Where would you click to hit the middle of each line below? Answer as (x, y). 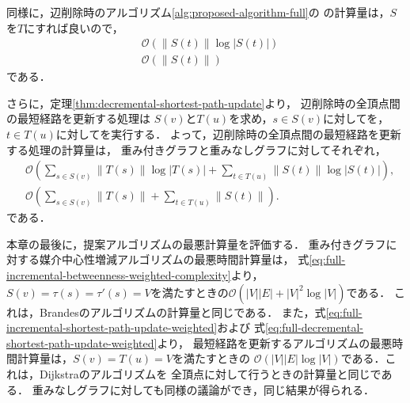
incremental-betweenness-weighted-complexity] (119, 275)
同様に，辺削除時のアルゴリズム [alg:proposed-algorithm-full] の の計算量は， (198, 12)
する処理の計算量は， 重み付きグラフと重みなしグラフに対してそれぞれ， (196, 149)
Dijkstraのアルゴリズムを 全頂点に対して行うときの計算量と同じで (210, 374)
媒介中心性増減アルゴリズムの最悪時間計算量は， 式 (174, 259)
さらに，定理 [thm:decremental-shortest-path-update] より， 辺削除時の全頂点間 (203, 103)
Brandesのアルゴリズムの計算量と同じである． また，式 (182, 312)
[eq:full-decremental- (314, 327)
